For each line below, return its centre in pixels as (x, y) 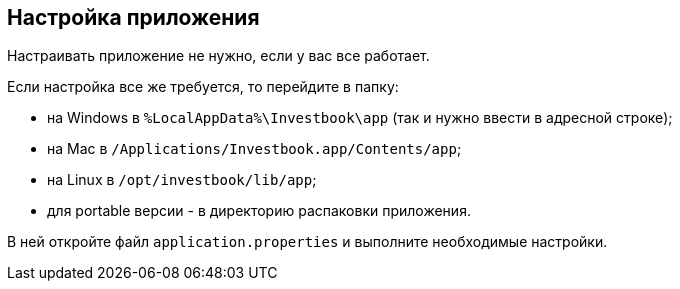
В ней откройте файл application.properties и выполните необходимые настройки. (307, 242)
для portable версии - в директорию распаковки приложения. (259, 211)
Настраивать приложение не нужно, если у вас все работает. (218, 56)
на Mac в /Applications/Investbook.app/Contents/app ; (254, 149)
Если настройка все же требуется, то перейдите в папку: (203, 87)
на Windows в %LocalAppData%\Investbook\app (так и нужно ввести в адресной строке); (360, 118)
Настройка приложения (133, 17)
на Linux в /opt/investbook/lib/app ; (182, 180)
